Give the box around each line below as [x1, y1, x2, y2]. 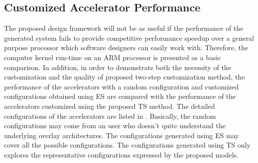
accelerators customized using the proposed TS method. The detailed [4, 100, 215, 111]
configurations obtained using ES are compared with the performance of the [4, 91, 236, 101]
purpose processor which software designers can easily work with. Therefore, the [4, 42, 249, 53]
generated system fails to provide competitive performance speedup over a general [4, 32, 254, 43]
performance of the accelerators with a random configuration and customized [4, 81, 239, 91]
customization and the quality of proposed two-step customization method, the [4, 72, 245, 82]
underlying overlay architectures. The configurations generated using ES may [4, 130, 239, 140]
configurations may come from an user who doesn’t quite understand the [4, 120, 226, 131]
